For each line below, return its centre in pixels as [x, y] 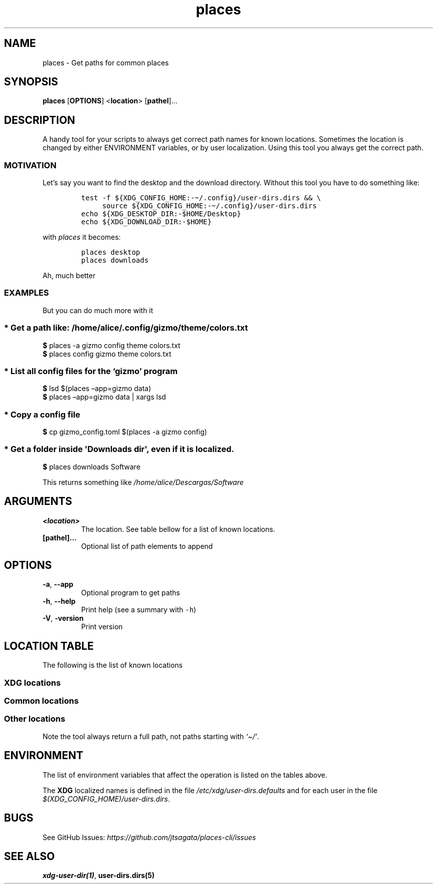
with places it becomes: [82, 237]
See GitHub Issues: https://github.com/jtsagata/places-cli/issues [149, 837]
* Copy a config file [42, 414]
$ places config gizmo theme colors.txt [107, 354]
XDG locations [32, 682]
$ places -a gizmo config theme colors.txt [111, 345]
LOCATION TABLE [49, 646]
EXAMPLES [26, 293]
